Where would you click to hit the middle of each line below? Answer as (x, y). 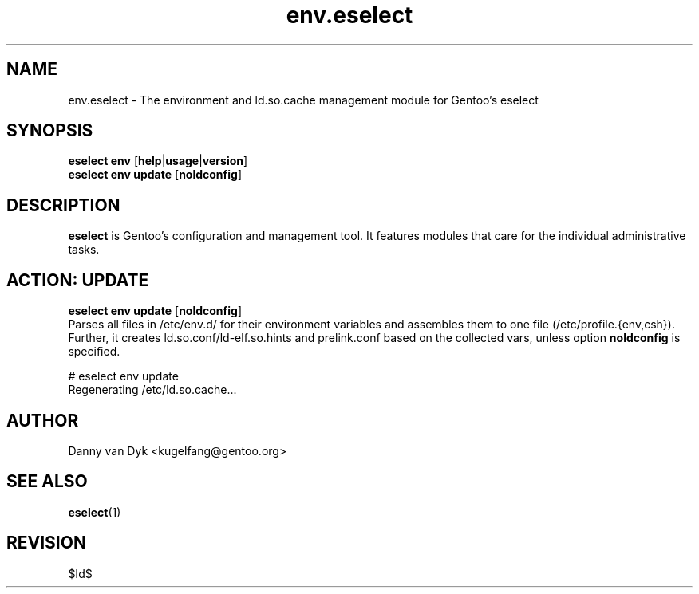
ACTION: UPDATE (78, 280)
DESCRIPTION (63, 205)
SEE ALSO (47, 482)
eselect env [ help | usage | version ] (158, 161)
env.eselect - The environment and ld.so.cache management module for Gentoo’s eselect (303, 100)
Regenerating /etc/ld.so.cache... (152, 390)
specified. (94, 352)
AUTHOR (43, 420)
